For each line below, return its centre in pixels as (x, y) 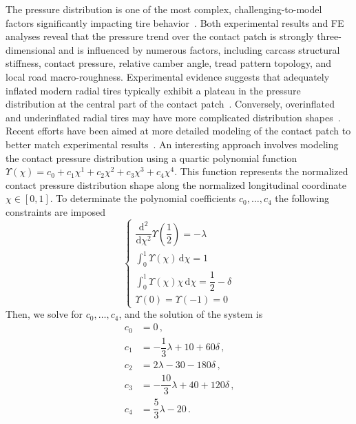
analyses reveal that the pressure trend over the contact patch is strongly (160, 36)
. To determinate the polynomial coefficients (143, 198)
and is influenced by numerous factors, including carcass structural (199, 49)
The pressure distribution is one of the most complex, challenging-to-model (164, 9)
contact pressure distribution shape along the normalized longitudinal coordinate (176, 184)
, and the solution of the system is (191, 314)
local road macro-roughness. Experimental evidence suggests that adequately (168, 76)
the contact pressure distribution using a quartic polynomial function (151, 158)
